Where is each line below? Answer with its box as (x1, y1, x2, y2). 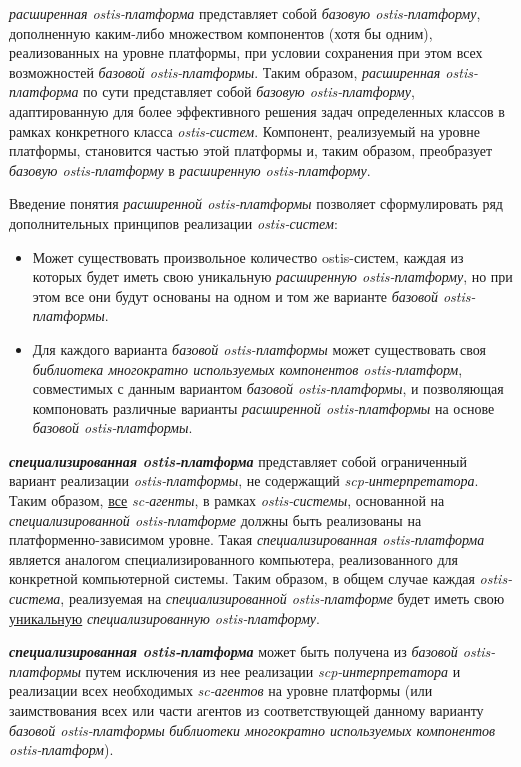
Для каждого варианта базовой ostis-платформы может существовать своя (32, 338, 486, 359)
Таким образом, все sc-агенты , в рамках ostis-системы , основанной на (9, 490, 445, 511)
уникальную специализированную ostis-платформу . (9, 607, 320, 628)
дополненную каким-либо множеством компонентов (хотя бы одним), (9, 22, 433, 43)
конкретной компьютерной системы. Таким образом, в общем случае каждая (9, 568, 475, 589)
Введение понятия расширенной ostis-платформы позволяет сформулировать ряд (9, 193, 503, 214)
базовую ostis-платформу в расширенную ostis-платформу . (9, 159, 371, 180)
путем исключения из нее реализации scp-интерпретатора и (85, 660, 461, 681)
